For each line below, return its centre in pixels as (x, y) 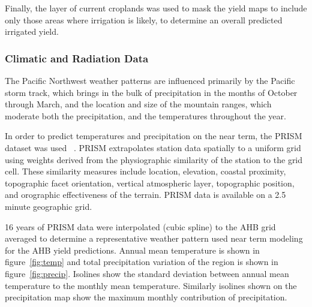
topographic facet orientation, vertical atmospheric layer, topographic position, (150, 183)
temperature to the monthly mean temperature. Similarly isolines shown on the (151, 285)
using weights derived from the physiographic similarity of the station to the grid (154, 159)
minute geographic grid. (49, 206)
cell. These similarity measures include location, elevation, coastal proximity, (145, 171)
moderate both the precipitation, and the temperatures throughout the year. (145, 115)
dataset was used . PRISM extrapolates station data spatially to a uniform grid (153, 147)
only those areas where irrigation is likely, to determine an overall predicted (144, 19)
